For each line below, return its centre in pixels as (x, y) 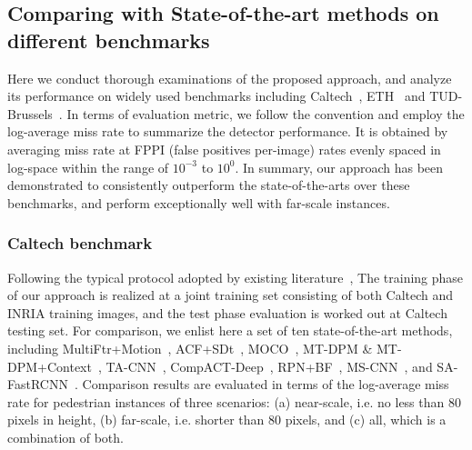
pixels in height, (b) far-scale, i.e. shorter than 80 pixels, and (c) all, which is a (227, 420)
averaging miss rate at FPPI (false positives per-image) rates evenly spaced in (224, 149)
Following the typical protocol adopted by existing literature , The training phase (236, 277)
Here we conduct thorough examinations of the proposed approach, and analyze (230, 78)
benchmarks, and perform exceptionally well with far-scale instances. (199, 202)
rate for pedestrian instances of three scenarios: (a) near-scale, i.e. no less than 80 (234, 401)
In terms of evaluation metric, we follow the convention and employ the (266, 113)
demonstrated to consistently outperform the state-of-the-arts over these (209, 185)
